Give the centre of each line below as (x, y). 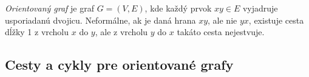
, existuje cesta (276, 20)
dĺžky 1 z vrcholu (37, 32)
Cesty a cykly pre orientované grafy (119, 65)
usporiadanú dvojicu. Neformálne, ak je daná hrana (100, 20)
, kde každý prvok (178, 8)
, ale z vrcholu (121, 32)
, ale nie (222, 20)
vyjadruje (260, 8)
